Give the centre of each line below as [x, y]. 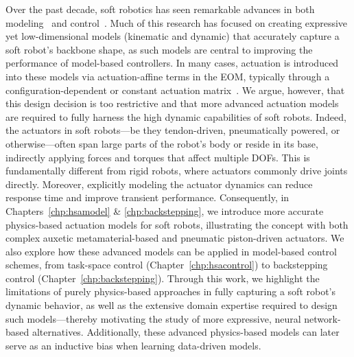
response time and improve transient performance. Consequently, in [147, 197]
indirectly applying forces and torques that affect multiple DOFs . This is [158, 157]
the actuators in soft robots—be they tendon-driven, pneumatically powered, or [173, 130]
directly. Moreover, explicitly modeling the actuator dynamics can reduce [159, 184]
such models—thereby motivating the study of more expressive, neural [153, 318]
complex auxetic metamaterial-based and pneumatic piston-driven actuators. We [175, 238]
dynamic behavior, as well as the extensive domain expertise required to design [172, 305]
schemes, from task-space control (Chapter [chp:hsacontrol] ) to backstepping [167, 265]
